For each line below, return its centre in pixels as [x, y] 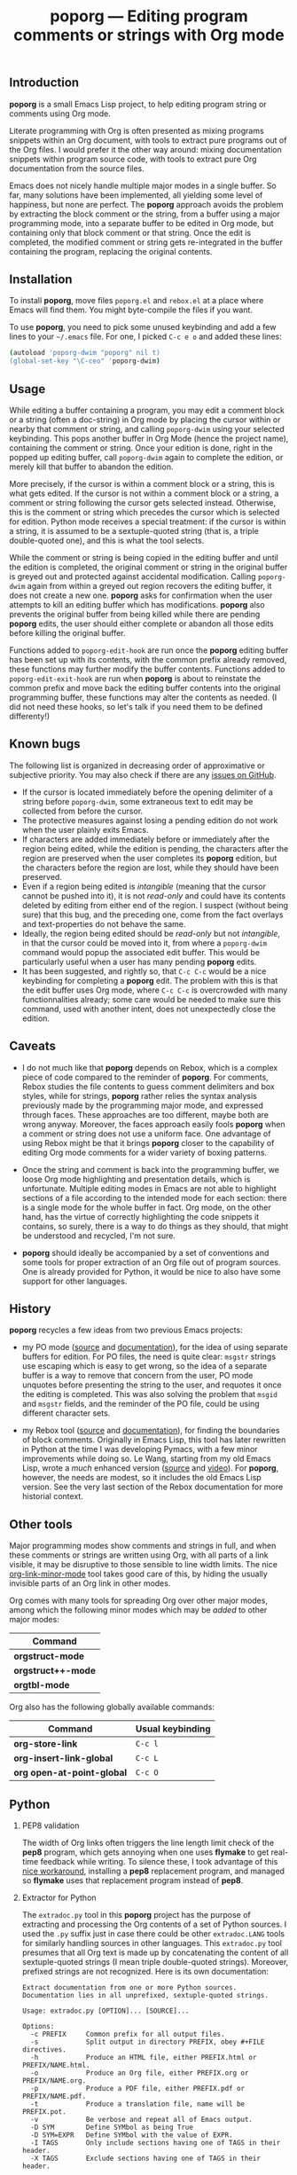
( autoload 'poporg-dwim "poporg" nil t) [85, 353]
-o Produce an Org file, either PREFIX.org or [140, 2073]
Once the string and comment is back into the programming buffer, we [150, 1169]
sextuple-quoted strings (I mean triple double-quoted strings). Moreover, [155, 1962]
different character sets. [66, 1413]
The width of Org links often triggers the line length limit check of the [148, 1843]
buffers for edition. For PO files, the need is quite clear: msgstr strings [149, 1357]
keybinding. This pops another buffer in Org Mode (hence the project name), [149, 438]
